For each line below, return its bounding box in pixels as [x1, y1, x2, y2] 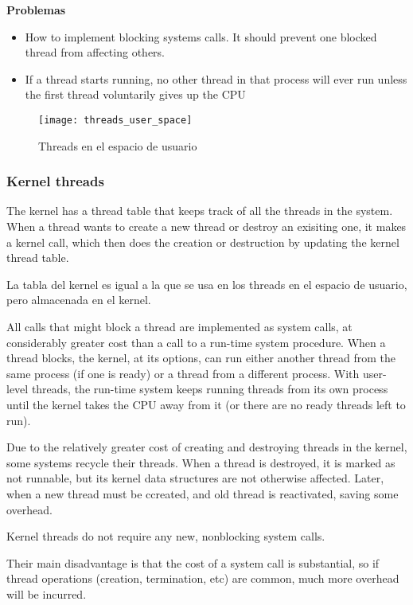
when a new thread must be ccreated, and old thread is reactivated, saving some [6, 485, 399, 502]
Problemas [6, 2, 66, 18]
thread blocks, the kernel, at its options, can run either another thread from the [6, 349, 395, 366]
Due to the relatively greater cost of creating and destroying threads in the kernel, [6, 439, 407, 455]
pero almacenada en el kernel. [6, 291, 151, 308]
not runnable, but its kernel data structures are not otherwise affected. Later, [6, 470, 384, 486]
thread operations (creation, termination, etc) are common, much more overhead [6, 570, 399, 587]
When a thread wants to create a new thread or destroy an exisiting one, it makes [6, 218, 407, 235]
